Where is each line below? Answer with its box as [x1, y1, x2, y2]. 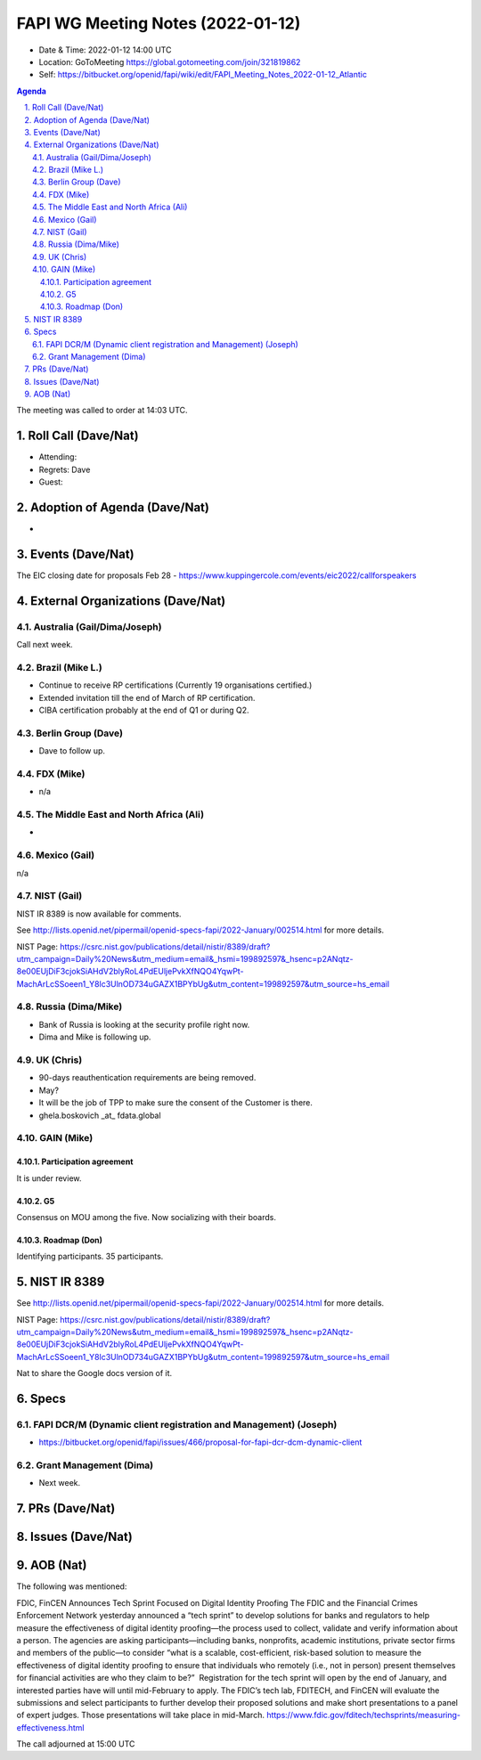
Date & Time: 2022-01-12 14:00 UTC [38, 45, 172, 55]
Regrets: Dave [38, 464, 91, 475]
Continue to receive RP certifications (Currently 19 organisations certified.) [38, 680, 313, 690]
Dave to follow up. [38, 746, 106, 756]
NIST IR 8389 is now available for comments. [16, 909, 182, 919]
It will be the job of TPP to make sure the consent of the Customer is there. [38, 1097, 314, 1108]
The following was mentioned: [16, 1581, 127, 1592]
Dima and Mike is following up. [38, 1031, 151, 1042]
